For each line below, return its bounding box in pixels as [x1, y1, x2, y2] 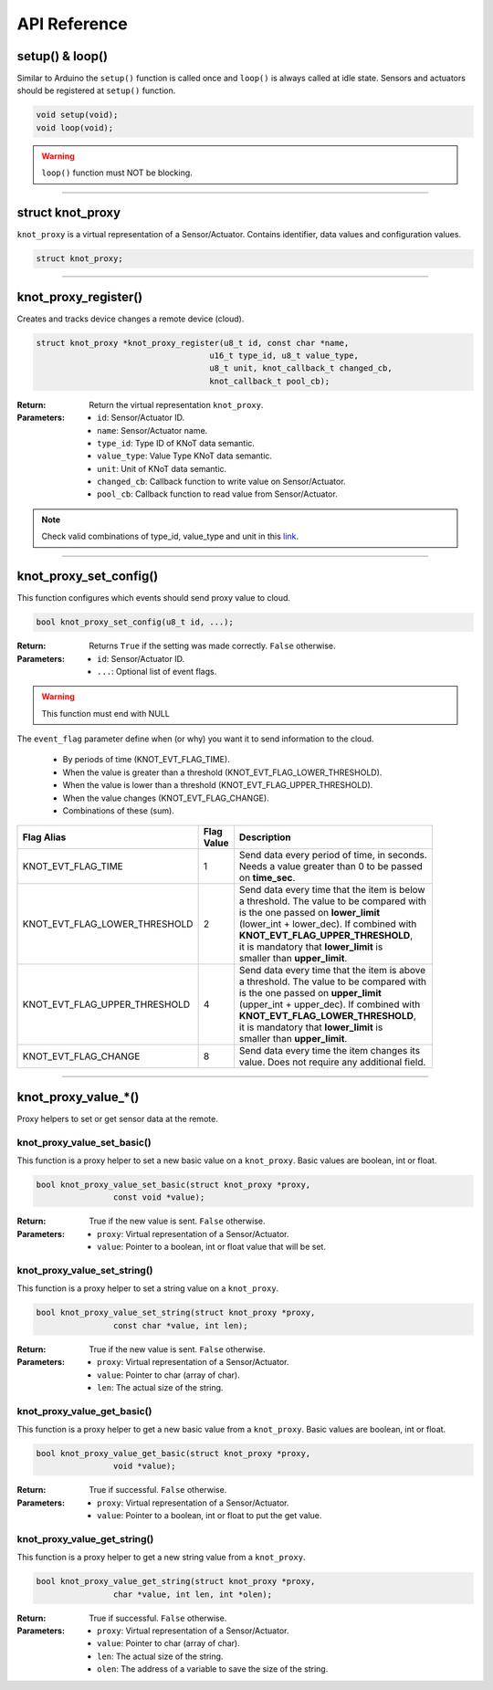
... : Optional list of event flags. [97, 666, 217, 677]
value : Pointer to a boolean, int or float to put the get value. [97, 1510, 322, 1521]
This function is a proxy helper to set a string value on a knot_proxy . [16, 1283, 279, 1294]
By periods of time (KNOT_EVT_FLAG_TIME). [62, 754, 230, 765]
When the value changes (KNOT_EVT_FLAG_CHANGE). [62, 793, 269, 803]
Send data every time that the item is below [238, 884, 425, 897]
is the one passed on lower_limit [238, 907, 381, 919]
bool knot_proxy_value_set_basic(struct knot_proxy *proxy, [36, 1180, 311, 1191]
